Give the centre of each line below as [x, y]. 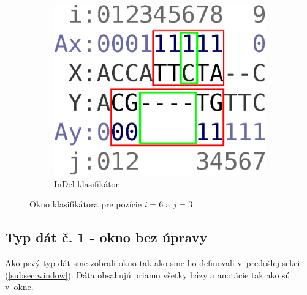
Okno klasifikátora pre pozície [85, 204]
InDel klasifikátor [87, 183]
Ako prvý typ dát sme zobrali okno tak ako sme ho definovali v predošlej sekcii [154, 262]
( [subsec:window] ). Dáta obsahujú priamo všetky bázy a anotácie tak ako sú [148, 274]
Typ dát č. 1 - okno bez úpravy [106, 237]
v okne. [19, 287]
